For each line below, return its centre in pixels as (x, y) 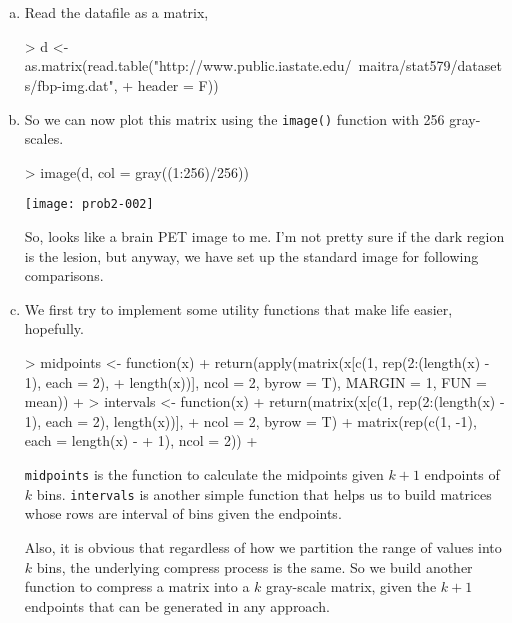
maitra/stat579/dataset (430, 65)
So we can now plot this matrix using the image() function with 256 (234, 118)
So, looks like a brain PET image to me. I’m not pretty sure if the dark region (264, 236)
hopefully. (54, 328)
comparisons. (64, 275)
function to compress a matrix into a (137, 586)
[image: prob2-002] (89, 204)
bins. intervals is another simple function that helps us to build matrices (264, 493)
